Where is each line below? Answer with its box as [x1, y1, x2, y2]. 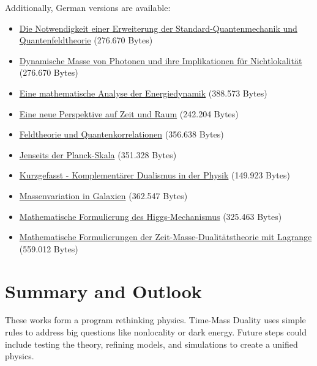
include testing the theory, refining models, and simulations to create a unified [5, 337, 298, 350]
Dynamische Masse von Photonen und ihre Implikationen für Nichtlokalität [19, 54, 302, 67]
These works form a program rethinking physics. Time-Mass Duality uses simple [5, 313, 306, 326]
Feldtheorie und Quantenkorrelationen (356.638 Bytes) [19, 128, 224, 141]
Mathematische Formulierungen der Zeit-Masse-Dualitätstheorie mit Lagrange [19, 230, 312, 243]
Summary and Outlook [5, 278, 202, 303]
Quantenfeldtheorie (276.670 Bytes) [19, 34, 153, 46]
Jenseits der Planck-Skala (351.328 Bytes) [19, 148, 177, 161]
